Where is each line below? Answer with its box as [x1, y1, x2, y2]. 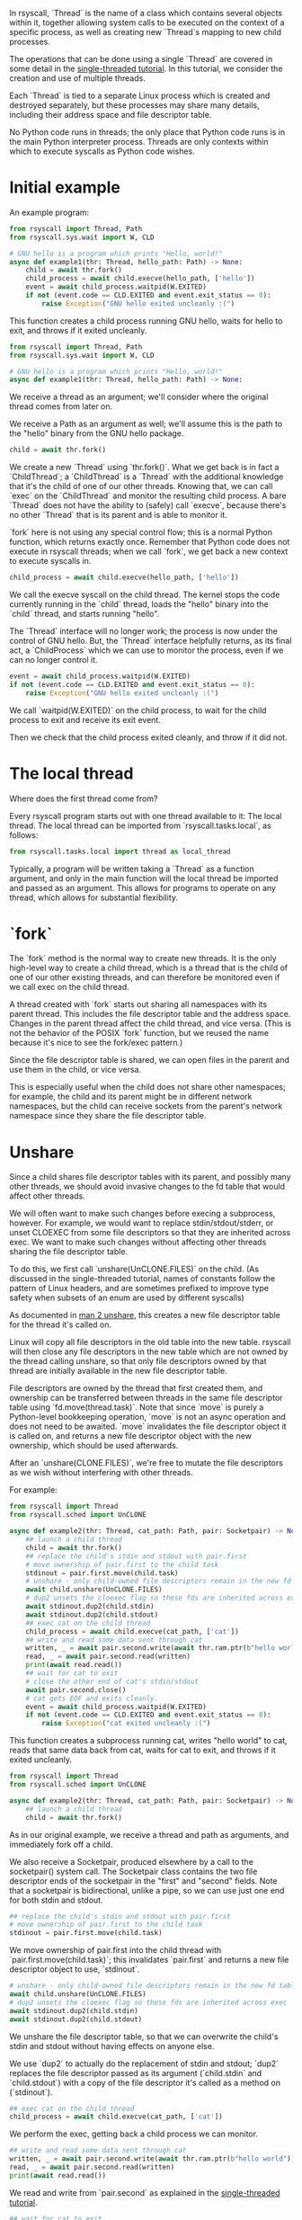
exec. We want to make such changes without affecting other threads [9, 1236, 267, 1248]
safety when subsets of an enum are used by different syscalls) [9, 1292, 244, 1303]
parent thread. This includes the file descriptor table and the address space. [9, 1009, 291, 1020]
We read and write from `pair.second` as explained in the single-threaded [9, 2187, 280, 2198]
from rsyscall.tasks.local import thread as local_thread [9, 847, 231, 856]
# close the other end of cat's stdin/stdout [25, 1677, 200, 1686]
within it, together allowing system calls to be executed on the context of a [9, 17, 285, 28]
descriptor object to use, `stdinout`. [9, 1964, 140, 1975]
